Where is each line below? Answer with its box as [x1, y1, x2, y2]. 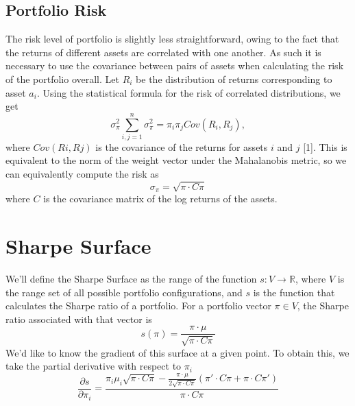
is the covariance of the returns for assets [95, 139, 268, 154]
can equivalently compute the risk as [5, 167, 159, 181]
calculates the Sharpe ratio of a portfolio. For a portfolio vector [5, 298, 271, 313]
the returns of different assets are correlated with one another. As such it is [5, 45, 321, 59]
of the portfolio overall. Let [5, 71, 119, 86]
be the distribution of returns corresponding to [136, 71, 332, 86]
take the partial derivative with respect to [5, 359, 182, 373]
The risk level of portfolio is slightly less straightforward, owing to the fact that [5, 32, 339, 46]
